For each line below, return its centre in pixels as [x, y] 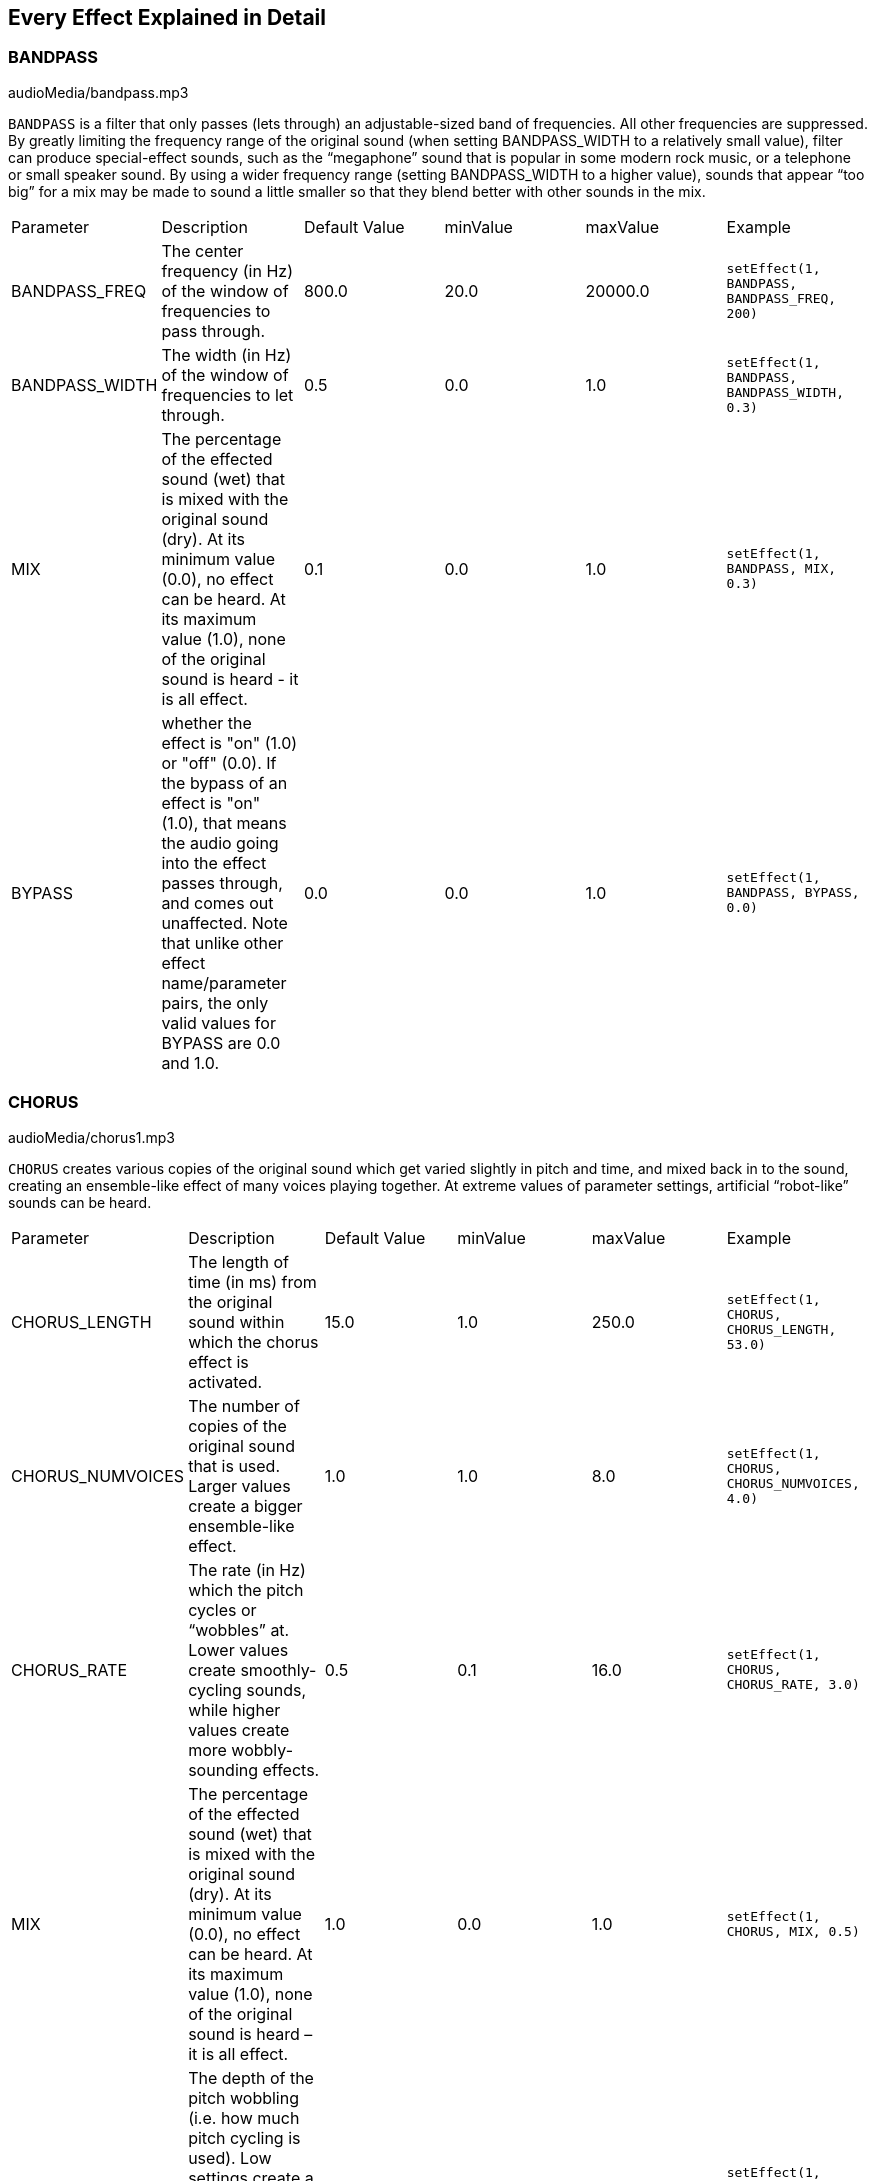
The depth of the [251, 2077]
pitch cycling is [244, 2137]
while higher [234, 1709]
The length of [238, 1261]
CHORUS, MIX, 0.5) [793, 1931]
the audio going [220, 842]
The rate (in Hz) [247, 1569]
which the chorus [253, 1341]
